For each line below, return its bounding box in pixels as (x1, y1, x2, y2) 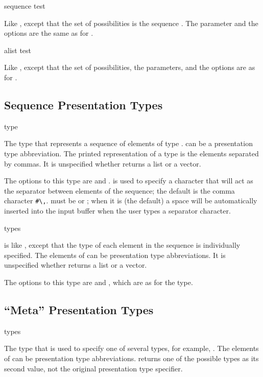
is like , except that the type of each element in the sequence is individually (4, 240, 241, 250)
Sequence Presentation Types (4, 97, 163, 112)
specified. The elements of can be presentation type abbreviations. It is (4, 249, 226, 260)
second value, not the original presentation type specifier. (4, 363, 183, 373)
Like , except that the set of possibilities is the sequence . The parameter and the (4, 17, 258, 28)
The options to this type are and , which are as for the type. (4, 276, 193, 287)
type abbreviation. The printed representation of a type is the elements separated (4, 148, 259, 158)
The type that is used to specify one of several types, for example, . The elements (4, 343, 259, 354)
